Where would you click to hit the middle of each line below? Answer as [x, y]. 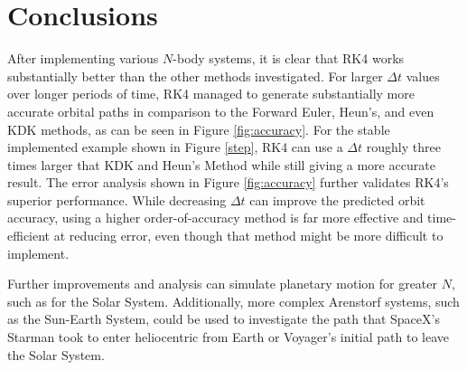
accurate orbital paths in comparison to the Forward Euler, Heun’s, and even [221, 111]
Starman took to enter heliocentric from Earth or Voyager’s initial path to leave [229, 337]
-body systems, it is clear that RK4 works [289, 58]
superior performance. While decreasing [117, 199]
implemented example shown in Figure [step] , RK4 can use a [175, 147]
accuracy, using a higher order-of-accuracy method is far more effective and [215, 218]
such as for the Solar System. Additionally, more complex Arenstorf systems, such [233, 301]
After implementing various [83, 58]
